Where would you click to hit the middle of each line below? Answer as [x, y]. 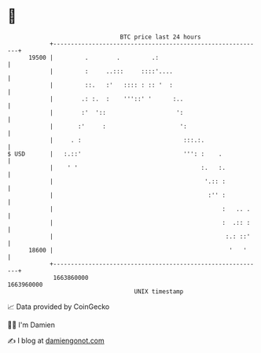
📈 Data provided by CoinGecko [59, 307]
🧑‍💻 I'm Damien [31, 325]
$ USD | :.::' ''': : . [115, 154]
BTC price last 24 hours [160, 37]
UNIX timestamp [159, 291]
